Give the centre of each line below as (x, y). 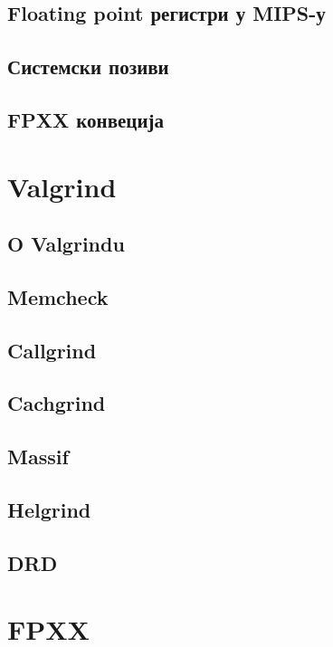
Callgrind (52, 350)
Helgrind (49, 510)
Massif (38, 457)
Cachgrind (57, 403)
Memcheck (58, 296)
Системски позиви (88, 67)
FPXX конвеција (86, 119)
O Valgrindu (66, 244)
